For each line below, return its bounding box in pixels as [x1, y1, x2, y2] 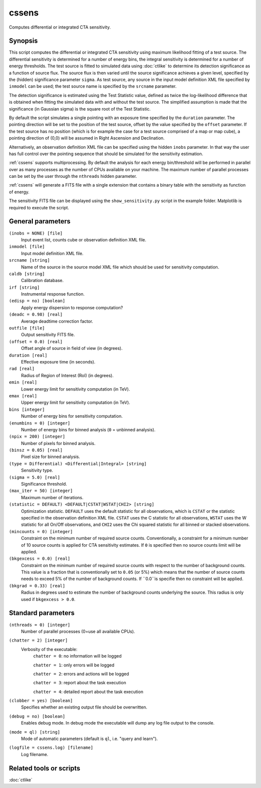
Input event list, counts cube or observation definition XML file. [21, 236, 146, 242]
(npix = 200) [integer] [9, 434, 65, 440]
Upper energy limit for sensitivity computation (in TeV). [21, 400, 130, 406]
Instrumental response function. [21, 291, 85, 297]
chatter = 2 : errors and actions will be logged [33, 671, 129, 677]
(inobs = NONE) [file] [9, 230, 63, 236]
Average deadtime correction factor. [21, 318, 93, 324]
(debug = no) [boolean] [9, 713, 65, 719]
